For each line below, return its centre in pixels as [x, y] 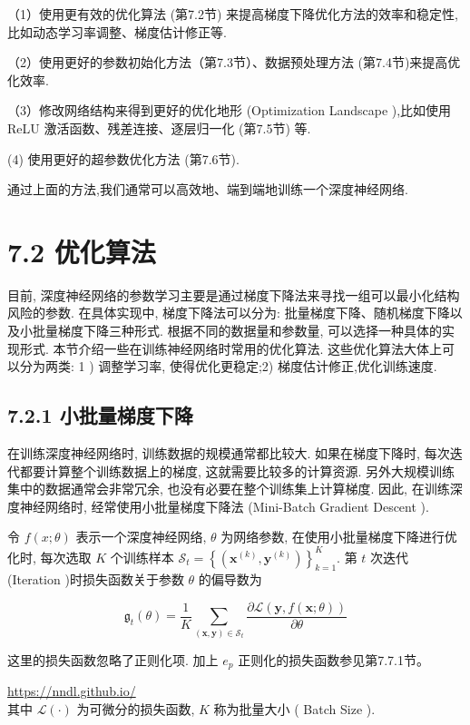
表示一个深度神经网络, [141, 537]
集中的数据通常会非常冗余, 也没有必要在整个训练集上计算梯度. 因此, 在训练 [229, 489]
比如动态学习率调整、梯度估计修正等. [117, 31]
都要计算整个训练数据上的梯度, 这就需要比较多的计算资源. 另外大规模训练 [237, 470]
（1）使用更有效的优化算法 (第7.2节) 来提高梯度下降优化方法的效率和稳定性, [233, 14]
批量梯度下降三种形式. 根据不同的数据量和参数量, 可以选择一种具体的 [237, 331]
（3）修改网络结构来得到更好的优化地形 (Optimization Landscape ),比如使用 [230, 110]
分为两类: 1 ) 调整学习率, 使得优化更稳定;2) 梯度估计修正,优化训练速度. [228, 366]
